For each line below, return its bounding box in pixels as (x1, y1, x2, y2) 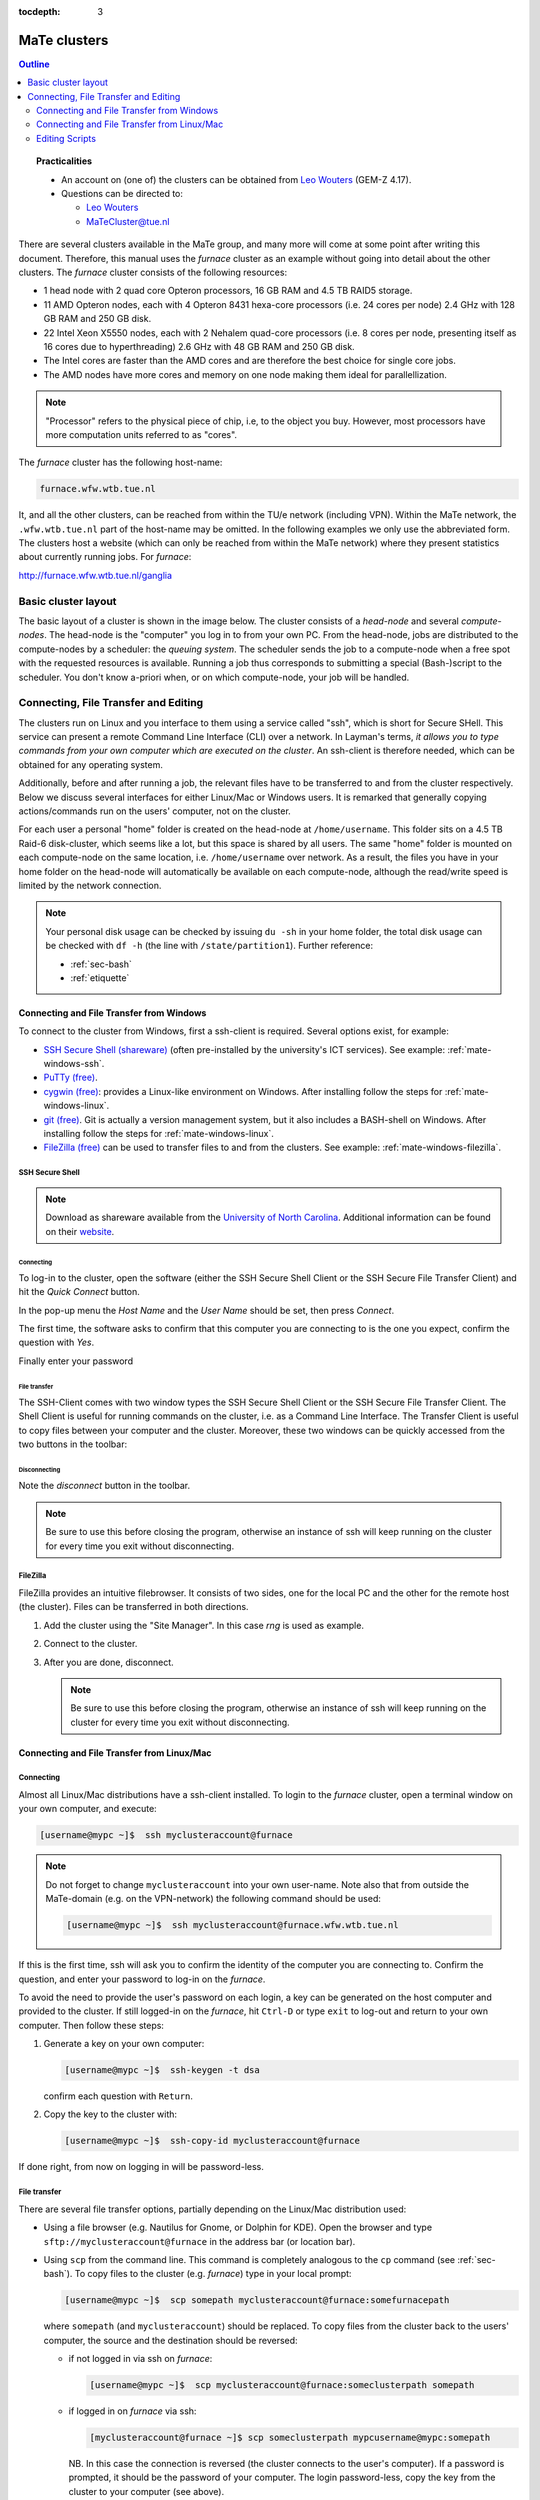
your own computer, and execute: (18, 1803, 157, 1815)
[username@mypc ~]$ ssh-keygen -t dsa (64, 2065, 260, 2076)
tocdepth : (18, 6, 61, 17)
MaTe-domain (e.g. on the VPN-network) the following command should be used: (45, 1893, 382, 1905)
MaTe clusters (18, 31, 109, 49)
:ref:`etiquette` (70, 971, 130, 984)
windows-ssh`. (43, 1058, 105, 1070)
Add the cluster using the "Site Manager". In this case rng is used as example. (43, 1619, 365, 1631)
